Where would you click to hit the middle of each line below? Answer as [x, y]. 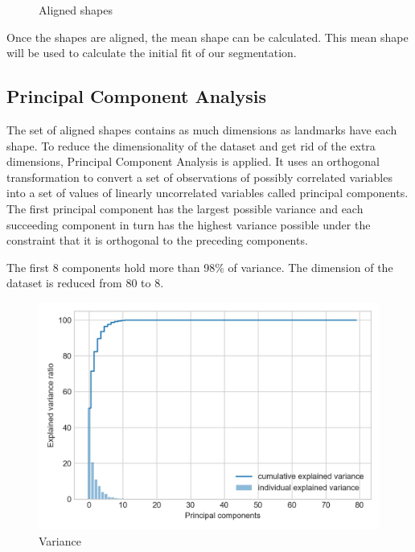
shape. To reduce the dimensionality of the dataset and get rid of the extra [191, 145]
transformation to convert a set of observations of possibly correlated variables [199, 177]
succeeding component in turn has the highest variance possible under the [189, 224]
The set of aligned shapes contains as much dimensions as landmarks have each [202, 129]
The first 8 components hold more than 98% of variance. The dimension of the [200, 267]
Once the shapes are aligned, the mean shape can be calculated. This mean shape [207, 37]
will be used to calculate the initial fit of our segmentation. [152, 53]
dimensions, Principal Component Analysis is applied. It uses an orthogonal [193, 161]
